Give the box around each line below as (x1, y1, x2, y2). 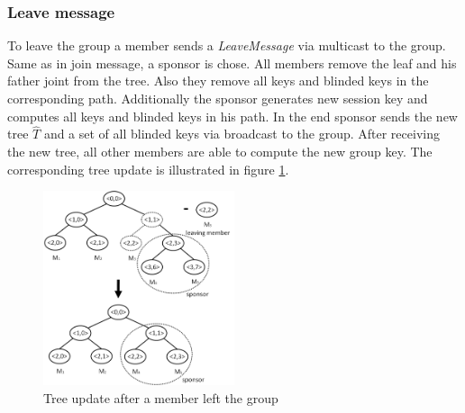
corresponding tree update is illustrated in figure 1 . (7, 159, 289, 178)
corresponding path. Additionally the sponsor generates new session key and (7, 89, 428, 107)
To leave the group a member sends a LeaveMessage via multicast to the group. (7, 36, 446, 55)
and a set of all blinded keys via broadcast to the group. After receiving (43, 124, 440, 143)
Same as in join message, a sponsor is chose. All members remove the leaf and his (7, 53, 457, 72)
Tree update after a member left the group (43, 388, 278, 407)
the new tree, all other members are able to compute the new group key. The (7, 142, 433, 160)
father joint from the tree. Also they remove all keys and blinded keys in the (7, 71, 429, 90)
